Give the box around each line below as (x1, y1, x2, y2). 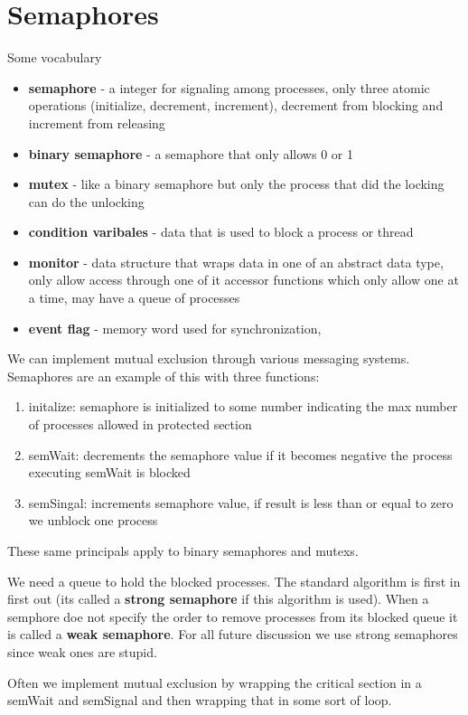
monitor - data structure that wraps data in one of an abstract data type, (28, 252, 444, 271)
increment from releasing (28, 113, 165, 132)
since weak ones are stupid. (7, 642, 157, 661)
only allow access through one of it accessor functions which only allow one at (28, 270, 459, 289)
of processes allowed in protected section (28, 415, 252, 434)
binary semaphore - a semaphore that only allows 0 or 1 (28, 144, 353, 163)
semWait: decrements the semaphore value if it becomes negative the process (28, 445, 453, 464)
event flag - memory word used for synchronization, (28, 318, 322, 337)
